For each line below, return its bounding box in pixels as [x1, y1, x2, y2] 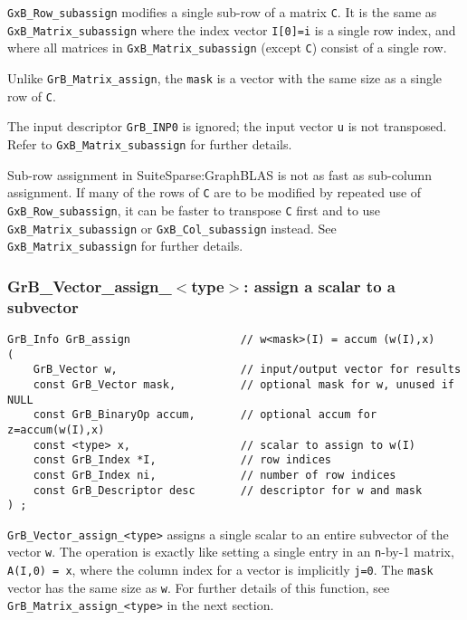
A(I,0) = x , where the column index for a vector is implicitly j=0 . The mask [7, 560, 434, 579]
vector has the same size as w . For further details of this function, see [7, 577, 390, 596]
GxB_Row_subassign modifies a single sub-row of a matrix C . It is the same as [7, 3, 437, 21]
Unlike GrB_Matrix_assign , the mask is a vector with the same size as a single [7, 68, 443, 87]
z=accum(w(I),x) [7, 423, 105, 436]
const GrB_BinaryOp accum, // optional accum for [33, 408, 377, 422]
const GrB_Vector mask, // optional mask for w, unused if [33, 377, 454, 391]
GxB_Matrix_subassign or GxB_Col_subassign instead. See [7, 218, 337, 237]
